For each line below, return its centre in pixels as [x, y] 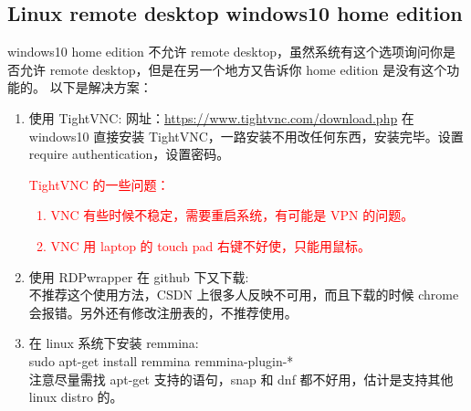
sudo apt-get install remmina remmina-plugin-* [161, 360]
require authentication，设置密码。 [129, 154]
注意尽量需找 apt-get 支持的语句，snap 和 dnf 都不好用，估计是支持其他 [241, 379]
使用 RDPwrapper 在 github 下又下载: [139, 276]
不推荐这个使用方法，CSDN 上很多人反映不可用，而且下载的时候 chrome [244, 295]
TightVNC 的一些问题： [99, 184]
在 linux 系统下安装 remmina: [114, 343]
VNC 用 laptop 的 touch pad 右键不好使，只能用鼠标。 [210, 245]
